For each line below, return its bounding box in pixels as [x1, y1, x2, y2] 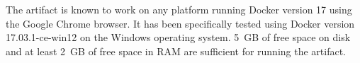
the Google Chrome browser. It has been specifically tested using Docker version [6, 16, 355, 30]
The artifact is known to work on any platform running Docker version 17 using [6, 2, 352, 16]
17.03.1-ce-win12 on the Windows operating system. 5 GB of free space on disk [6, 30, 351, 45]
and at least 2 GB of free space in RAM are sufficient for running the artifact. [6, 43, 347, 58]
